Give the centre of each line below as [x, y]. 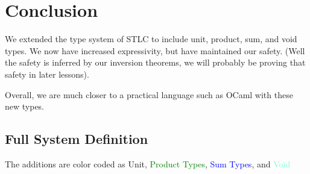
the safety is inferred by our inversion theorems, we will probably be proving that [155, 62]
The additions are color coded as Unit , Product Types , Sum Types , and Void [148, 163]
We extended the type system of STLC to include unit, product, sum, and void [151, 39]
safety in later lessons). [47, 74]
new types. [25, 106]
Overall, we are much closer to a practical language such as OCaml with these [149, 94]
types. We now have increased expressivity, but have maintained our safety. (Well [155, 50]
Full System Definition [77, 139]
